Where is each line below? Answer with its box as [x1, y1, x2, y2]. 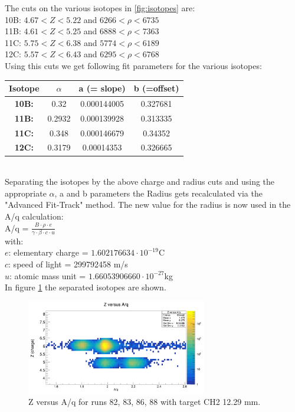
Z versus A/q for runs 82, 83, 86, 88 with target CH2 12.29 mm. [28, 395, 261, 408]
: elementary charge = [8, 246, 88, 259]
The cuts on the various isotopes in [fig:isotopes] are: [5, 2, 195, 14]
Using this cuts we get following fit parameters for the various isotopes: [5, 59, 262, 71]
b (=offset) [133, 82, 179, 94]
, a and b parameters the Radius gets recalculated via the [54, 187, 263, 199]
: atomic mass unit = [9, 269, 86, 282]
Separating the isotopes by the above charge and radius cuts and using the [5, 175, 275, 188]
